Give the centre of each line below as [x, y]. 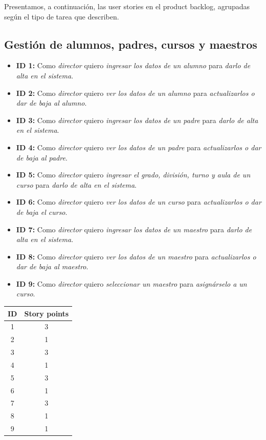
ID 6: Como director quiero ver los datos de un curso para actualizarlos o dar [139, 202]
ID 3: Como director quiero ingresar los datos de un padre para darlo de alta [137, 120]
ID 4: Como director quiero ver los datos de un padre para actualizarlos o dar [139, 147]
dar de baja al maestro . [52, 266]
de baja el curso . [42, 212]
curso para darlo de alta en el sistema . [76, 184]
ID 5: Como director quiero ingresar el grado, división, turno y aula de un [133, 175]
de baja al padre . [42, 157]
